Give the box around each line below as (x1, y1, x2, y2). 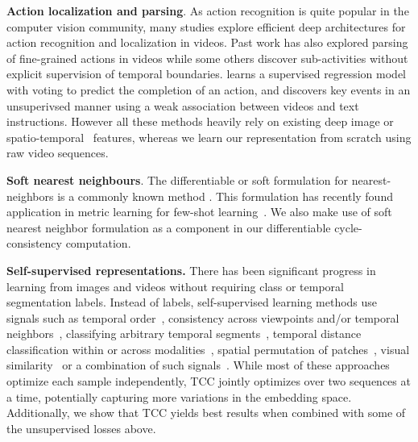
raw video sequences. (6, 144, 109, 161)
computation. (65, 235, 131, 252)
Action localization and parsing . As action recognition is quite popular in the (6, 2, 409, 19)
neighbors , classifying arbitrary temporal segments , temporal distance (6, 325, 362, 342)
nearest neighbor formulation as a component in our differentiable (6, 219, 331, 236)
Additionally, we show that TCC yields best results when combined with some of (6, 404, 406, 421)
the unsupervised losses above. (6, 419, 156, 436)
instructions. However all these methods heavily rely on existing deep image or (6, 113, 394, 130)
